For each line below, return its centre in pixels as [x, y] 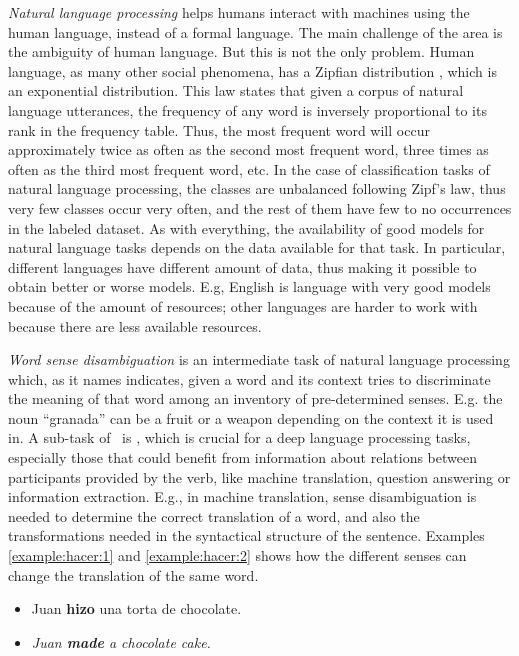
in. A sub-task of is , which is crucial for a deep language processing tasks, [239, 437]
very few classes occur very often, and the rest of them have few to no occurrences [260, 207]
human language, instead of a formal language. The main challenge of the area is [255, 31]
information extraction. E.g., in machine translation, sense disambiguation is [242, 496]
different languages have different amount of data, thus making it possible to [242, 266]
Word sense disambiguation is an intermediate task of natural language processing [259, 359]
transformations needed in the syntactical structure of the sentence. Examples [246, 535]
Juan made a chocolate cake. [121, 641]
